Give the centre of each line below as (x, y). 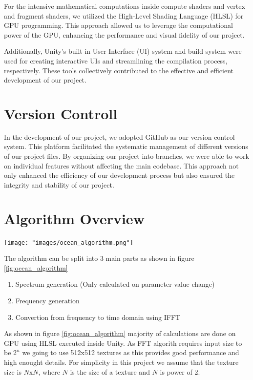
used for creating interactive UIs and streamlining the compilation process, (116, 60)
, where (49, 371)
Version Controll (61, 113)
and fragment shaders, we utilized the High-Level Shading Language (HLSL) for (124, 15)
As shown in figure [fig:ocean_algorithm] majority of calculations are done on (120, 333)
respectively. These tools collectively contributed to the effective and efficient (119, 70)
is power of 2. (180, 371)
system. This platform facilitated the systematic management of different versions (126, 146)
